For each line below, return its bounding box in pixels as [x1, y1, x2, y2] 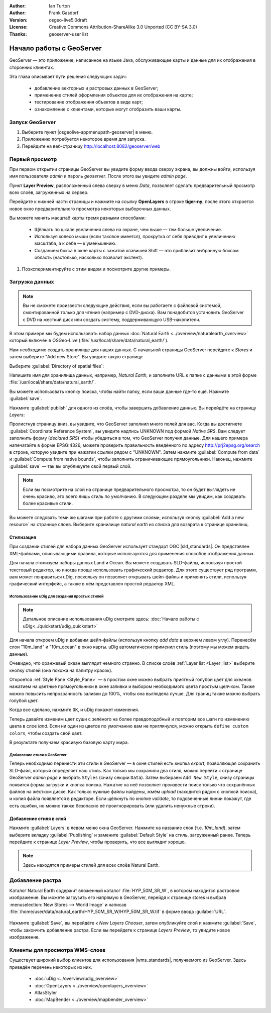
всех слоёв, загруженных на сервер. [9, 189, 89, 195]
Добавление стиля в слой [9, 816, 66, 822]
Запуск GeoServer [9, 119, 56, 126]
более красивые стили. [23, 500, 73, 506]
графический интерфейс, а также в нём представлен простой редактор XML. [9, 581, 176, 587]
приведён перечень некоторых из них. [9, 964, 92, 970]
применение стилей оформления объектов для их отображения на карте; [34, 92, 193, 98]
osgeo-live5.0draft [49, 17, 87, 23]
